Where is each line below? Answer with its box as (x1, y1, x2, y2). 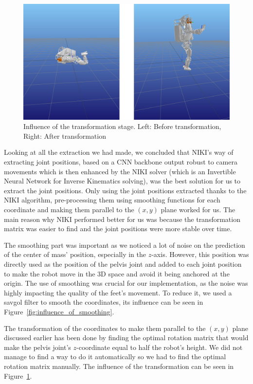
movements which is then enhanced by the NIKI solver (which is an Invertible (4, 166, 236, 176)
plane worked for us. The (161, 204, 235, 215)
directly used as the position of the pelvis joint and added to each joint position (4, 258, 242, 269)
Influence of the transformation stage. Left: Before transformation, (23, 121, 221, 131)
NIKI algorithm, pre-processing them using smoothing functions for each (4, 195, 220, 205)
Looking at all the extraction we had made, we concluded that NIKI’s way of (4, 147, 234, 157)
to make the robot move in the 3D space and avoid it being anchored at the (4, 268, 230, 278)
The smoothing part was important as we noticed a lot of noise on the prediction (4, 239, 245, 250)
